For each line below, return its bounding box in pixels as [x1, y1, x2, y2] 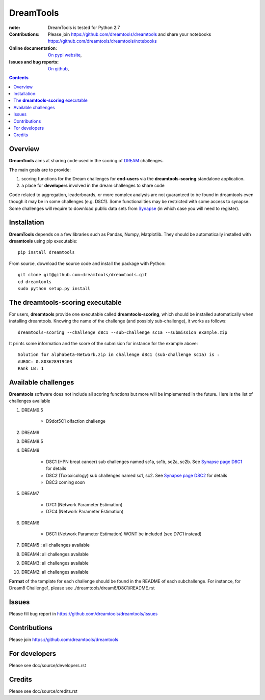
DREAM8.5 [21, 438, 44, 444]
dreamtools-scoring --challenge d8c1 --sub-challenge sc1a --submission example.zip [18, 329, 228, 335]
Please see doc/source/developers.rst [9, 662, 86, 668]
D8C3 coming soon [46, 479, 85, 485]
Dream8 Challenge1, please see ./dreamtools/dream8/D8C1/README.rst [9, 585, 155, 591]
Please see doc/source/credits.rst [9, 688, 78, 694]
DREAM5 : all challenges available [21, 542, 90, 548]
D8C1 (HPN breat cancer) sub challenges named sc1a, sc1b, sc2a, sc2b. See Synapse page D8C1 [46, 459, 242, 465]
